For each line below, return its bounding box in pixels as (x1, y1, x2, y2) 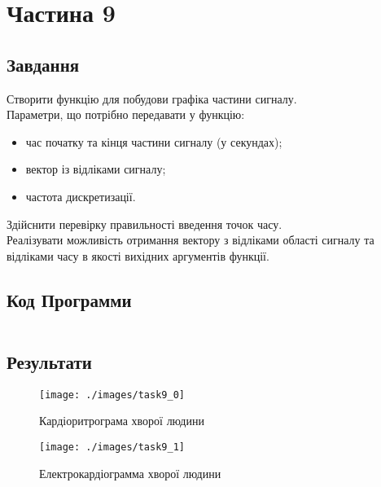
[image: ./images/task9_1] (39, 441, 185, 453)
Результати (7, 349, 92, 374)
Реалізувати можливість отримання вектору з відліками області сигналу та (7, 231, 374, 248)
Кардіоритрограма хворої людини (39, 412, 204, 429)
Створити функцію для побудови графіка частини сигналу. (7, 90, 297, 107)
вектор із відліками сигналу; (25, 160, 166, 178)
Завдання (7, 51, 80, 77)
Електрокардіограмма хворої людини (39, 464, 221, 481)
